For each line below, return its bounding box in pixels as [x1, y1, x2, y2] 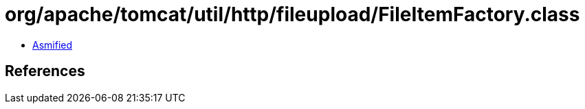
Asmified [32, 38, 73, 51]
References [5, 62, 85, 80]
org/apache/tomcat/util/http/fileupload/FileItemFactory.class [5, 3, 580, 26]
